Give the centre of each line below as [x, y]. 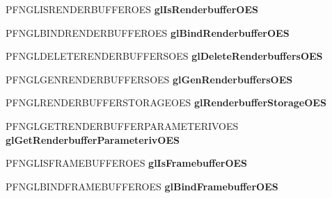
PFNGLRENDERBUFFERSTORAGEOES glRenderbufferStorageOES [166, 102]
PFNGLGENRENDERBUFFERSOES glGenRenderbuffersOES [149, 79]
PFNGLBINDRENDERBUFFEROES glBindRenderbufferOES [148, 32]
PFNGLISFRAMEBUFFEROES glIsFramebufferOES [127, 163]
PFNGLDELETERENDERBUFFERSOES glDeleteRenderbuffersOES [164, 56]
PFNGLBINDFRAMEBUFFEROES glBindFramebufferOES [142, 186]
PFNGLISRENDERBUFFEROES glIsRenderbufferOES [132, 9]
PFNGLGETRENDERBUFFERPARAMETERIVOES [122, 125]
